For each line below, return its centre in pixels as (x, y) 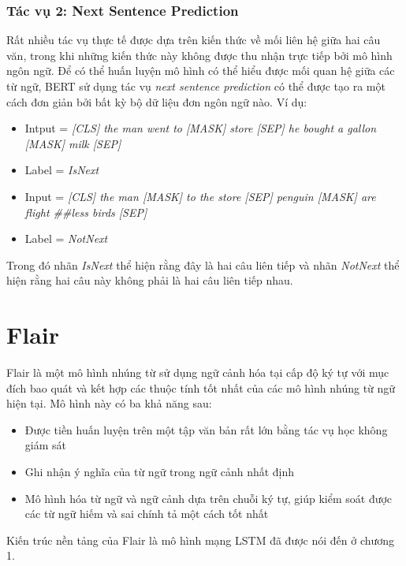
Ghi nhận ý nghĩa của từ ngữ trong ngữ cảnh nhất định (160, 472)
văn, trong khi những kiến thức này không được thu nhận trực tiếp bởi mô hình (199, 55)
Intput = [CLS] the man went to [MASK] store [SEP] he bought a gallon (201, 128)
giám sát (45, 445)
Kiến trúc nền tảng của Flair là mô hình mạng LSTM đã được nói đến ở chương (201, 540)
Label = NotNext (66, 238)
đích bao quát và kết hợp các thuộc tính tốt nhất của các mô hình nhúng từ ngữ (201, 387)
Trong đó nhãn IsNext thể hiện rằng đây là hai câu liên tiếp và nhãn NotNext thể (203, 264)
